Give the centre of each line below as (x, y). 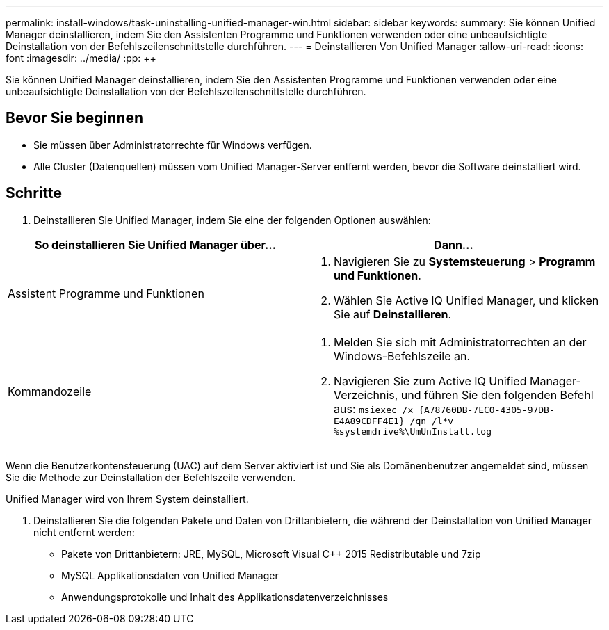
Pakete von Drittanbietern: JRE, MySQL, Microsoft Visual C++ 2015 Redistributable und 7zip (271, 554)
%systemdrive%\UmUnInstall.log (413, 431)
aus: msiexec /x (374, 409)
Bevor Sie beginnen (75, 118)
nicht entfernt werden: (84, 532)
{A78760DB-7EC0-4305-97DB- (487, 410)
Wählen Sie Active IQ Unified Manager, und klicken (466, 300)
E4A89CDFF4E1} (369, 421)
